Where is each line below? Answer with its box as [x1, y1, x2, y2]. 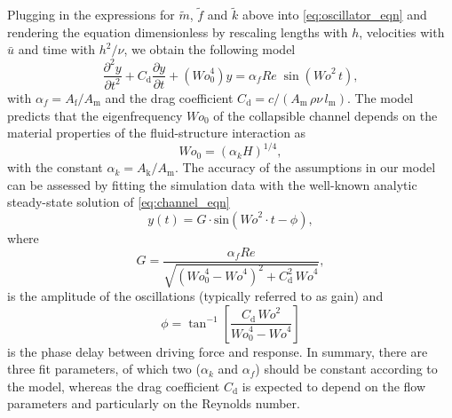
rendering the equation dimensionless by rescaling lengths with [7, 22, 348, 41]
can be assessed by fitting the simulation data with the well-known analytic [7, 175, 417, 193]
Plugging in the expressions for [7, 5, 175, 24]
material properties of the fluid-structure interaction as [7, 123, 306, 142]
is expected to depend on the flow [242, 376, 426, 395]
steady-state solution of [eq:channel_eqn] [7, 193, 230, 211]
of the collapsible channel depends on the [213, 106, 438, 124]
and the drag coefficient [105, 88, 234, 106]
